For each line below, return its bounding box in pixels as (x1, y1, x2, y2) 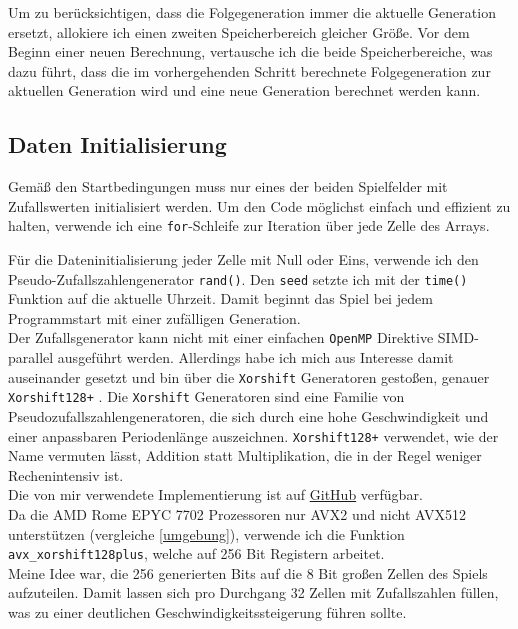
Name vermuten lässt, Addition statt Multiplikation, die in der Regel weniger (8, 445, 482, 466)
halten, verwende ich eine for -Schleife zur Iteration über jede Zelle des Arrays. (8, 215, 490, 236)
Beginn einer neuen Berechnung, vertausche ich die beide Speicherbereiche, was (8, 41, 493, 62)
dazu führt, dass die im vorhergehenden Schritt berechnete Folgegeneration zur (8, 60, 491, 81)
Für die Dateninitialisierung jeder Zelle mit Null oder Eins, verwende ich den (8, 249, 479, 270)
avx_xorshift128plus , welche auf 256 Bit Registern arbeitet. (8, 543, 385, 564)
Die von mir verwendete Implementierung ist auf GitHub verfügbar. (8, 484, 423, 505)
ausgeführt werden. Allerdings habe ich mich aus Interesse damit (57, 347, 454, 368)
